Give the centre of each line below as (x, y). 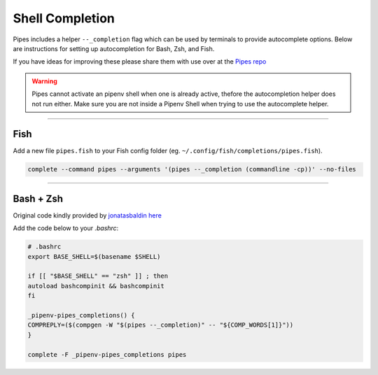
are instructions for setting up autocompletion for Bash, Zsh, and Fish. (114, 48)
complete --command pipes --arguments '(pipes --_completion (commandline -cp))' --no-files (192, 169)
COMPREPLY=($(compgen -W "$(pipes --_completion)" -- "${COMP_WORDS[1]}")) (161, 325)
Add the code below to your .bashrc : (66, 228)
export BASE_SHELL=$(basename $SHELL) (94, 256)
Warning (44, 81)
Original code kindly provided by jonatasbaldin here (87, 215)
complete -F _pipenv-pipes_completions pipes (107, 354)
